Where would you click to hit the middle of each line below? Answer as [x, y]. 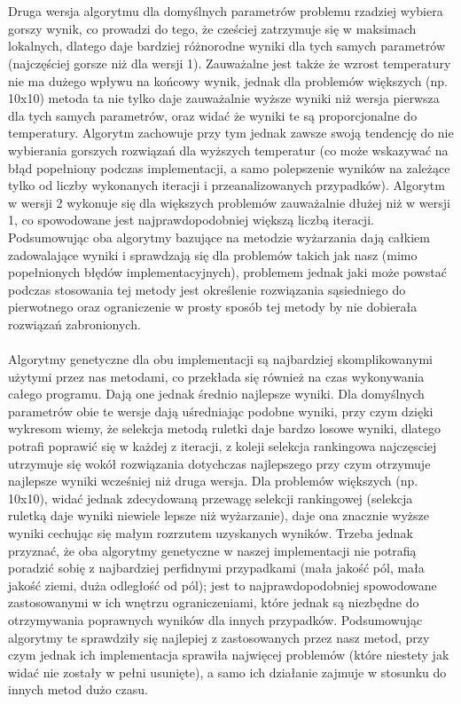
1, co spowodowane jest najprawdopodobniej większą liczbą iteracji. [191, 220]
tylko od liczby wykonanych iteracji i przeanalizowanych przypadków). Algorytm [227, 185]
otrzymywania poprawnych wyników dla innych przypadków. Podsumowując [215, 619]
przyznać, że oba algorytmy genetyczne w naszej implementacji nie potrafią [212, 550]
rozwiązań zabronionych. [74, 324]
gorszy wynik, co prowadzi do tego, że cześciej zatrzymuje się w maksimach [212, 28]
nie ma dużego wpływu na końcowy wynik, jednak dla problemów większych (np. [228, 80]
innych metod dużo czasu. [78, 689]
